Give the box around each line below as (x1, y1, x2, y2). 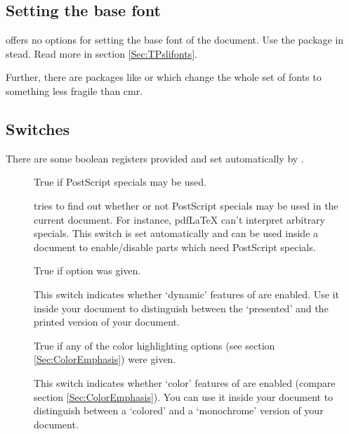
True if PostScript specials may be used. (34, 174, 206, 189)
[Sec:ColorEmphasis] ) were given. (34, 352, 176, 366)
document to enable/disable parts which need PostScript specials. (34, 239, 316, 254)
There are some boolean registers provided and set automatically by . (6, 151, 304, 165)
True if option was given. (34, 263, 141, 278)
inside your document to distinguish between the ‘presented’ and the (34, 300, 329, 315)
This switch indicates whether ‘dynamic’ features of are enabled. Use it (34, 286, 339, 301)
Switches (6, 117, 70, 139)
